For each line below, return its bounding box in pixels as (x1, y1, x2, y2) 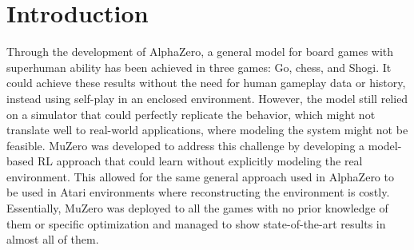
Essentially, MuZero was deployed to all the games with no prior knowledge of (6, 200, 388, 216)
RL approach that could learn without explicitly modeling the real (37, 153, 363, 169)
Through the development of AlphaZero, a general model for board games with (6, 43, 394, 60)
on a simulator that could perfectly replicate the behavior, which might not (6, 105, 376, 122)
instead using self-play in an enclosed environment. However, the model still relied (6, 89, 408, 106)
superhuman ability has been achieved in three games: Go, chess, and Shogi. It (6, 58, 392, 75)
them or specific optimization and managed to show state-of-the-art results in (6, 215, 386, 232)
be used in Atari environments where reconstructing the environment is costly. (6, 184, 390, 200)
